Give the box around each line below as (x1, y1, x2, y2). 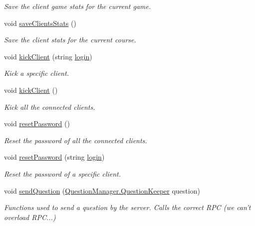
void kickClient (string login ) (4, 51, 92, 61)
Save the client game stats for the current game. (4, 1, 151, 11)
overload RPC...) (4, 212, 56, 222)
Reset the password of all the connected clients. (4, 135, 147, 145)
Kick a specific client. (4, 68, 69, 78)
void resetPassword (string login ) (4, 152, 105, 162)
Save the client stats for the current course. (4, 34, 136, 45)
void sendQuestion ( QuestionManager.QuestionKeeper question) (4, 185, 200, 196)
